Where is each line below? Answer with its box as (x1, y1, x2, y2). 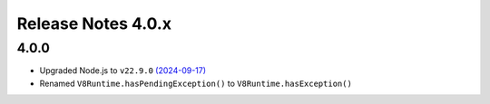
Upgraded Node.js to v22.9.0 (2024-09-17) (39, 65, 207, 76)
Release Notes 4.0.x (16, 14, 172, 33)
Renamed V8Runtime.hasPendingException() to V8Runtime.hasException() (39, 78, 353, 89)
